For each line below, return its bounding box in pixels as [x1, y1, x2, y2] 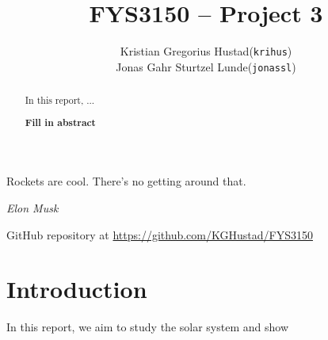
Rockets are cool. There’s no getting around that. [6, 173, 246, 189]
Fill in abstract [25, 115, 96, 129]
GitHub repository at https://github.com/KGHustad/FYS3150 [6, 226, 313, 243]
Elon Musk [6, 200, 59, 216]
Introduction [6, 273, 147, 305]
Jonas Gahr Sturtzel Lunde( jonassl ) [116, 58, 296, 74]
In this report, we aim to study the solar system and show [6, 319, 288, 335]
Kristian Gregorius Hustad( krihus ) [120, 43, 292, 59]
